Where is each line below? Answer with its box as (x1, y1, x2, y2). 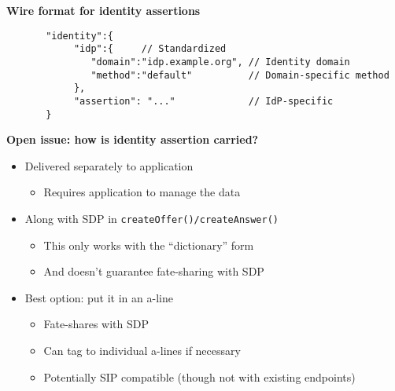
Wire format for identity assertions (6, 2, 201, 18)
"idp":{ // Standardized (73, 43, 227, 55)
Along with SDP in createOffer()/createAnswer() (24, 210, 279, 226)
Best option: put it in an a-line (24, 289, 173, 305)
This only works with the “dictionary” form (43, 236, 254, 253)
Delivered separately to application (24, 157, 194, 174)
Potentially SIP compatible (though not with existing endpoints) (43, 368, 356, 385)
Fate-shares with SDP (43, 316, 149, 332)
